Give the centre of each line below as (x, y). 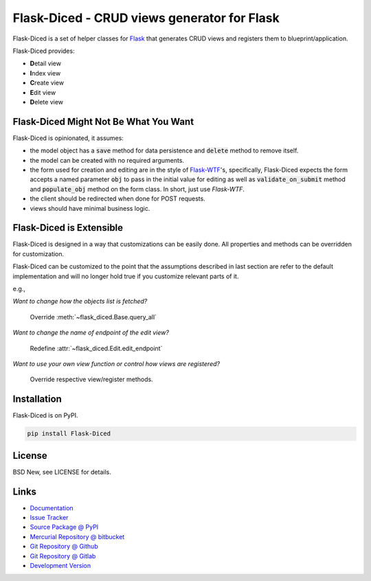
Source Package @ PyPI (64, 527)
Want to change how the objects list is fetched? (80, 301)
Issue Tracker (49, 518)
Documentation (52, 508)
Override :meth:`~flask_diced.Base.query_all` (93, 317)
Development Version (60, 565)
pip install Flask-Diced (69, 434)
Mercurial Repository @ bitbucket (77, 536)
